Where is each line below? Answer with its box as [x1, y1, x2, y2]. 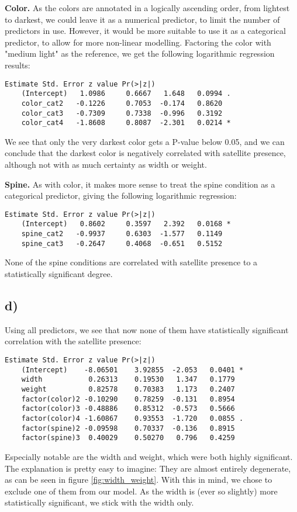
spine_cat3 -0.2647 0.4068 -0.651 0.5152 [21, 239, 223, 248]
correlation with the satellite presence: [5, 335, 141, 347]
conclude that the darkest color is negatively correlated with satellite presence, [5, 147, 286, 159]
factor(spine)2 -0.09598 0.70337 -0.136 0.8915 [21, 424, 235, 433]
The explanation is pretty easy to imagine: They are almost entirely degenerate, [5, 462, 291, 474]
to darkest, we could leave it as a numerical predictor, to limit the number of [5, 13, 280, 25]
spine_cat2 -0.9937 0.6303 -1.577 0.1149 [21, 230, 223, 238]
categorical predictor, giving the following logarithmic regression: [5, 189, 237, 202]
